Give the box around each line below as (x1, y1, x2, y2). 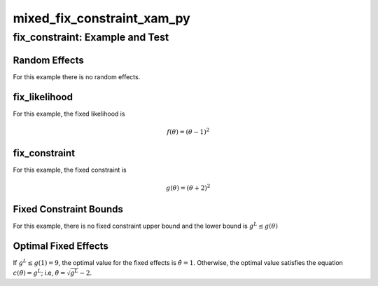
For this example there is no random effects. (13, 72, 141, 81)
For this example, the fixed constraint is (13, 165, 127, 174)
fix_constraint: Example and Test (13, 31, 169, 43)
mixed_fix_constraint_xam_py (13, 11, 190, 26)
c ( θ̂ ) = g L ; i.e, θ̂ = (13, 267, 66, 277)
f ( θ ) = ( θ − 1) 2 (167, 127, 210, 136)
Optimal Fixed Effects (13, 240, 108, 252)
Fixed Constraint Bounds (13, 203, 124, 215)
